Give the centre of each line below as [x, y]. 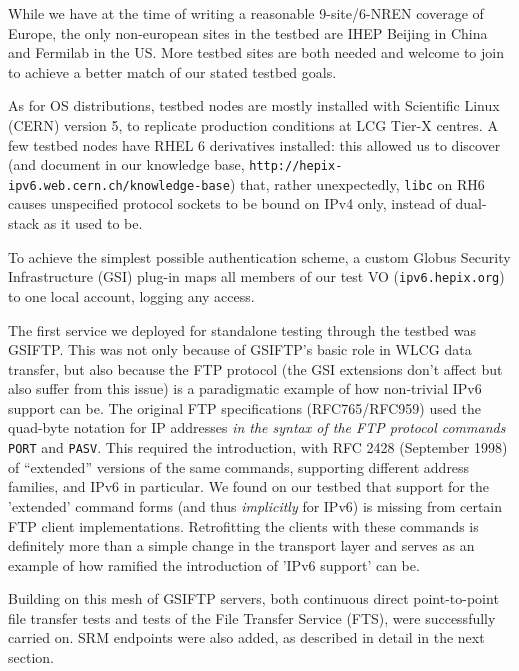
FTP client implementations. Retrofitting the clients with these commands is [243, 525]
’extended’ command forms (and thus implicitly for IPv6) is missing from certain [255, 505]
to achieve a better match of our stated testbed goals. [172, 71]
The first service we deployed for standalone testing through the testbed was [242, 329]
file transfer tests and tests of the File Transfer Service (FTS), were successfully [252, 617]
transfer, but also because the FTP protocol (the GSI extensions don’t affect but [255, 368]
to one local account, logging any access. [131, 295]
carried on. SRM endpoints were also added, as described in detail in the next [246, 637]
